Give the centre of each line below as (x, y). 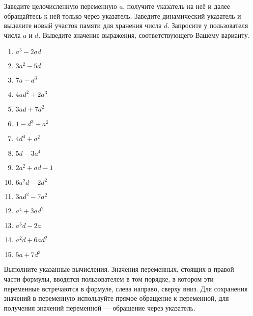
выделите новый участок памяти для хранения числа (83, 25)
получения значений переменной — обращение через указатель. (100, 307)
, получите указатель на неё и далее (177, 6)
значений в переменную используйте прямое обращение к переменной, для (116, 298)
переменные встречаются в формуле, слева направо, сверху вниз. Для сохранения (126, 288)
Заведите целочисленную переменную (61, 6)
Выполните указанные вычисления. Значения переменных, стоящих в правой (119, 269)
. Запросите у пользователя (208, 25)
